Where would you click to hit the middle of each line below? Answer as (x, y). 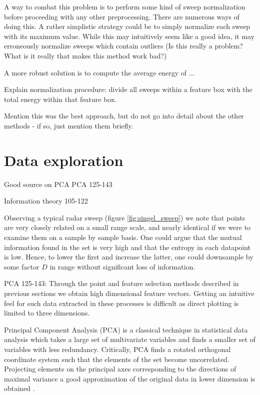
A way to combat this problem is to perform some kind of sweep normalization (125, 6)
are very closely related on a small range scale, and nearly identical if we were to (127, 227)
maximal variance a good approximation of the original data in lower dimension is (130, 378)
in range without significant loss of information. (122, 266)
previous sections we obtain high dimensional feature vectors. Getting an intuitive (129, 293)
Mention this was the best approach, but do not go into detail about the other (124, 116)
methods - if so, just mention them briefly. (69, 125)
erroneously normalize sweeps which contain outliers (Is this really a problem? (123, 46)
